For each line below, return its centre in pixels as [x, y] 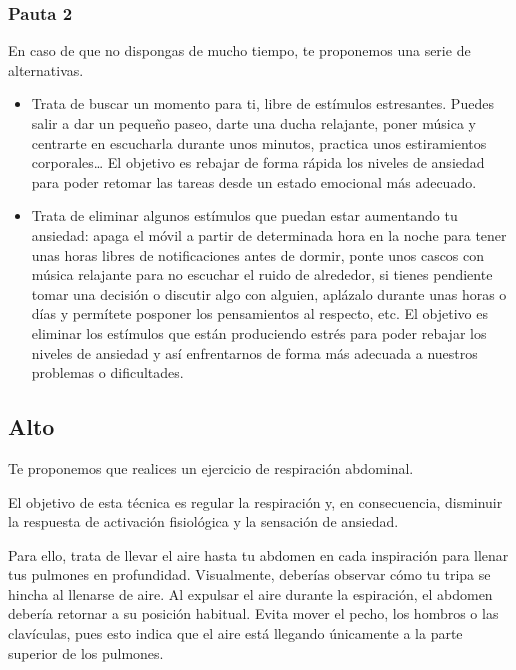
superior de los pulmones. [86, 652]
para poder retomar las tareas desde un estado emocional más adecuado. [254, 181]
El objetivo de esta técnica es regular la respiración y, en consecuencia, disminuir [255, 501]
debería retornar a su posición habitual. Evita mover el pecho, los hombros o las [253, 613]
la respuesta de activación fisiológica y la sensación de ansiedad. [203, 521]
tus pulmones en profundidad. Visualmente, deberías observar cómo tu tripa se [249, 574]
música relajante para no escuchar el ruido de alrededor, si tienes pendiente [262, 274]
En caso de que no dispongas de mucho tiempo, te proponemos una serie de [239, 50]
